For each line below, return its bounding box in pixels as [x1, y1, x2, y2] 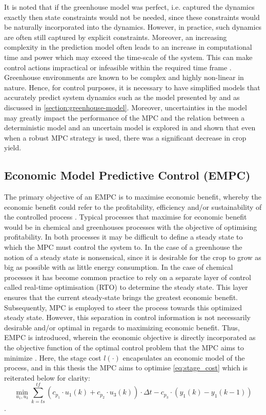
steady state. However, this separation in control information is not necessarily [4, 312, 251, 323]
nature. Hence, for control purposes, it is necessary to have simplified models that [4, 82, 260, 92]
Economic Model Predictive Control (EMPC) [4, 167, 251, 183]
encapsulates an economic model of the [122, 352, 245, 363]
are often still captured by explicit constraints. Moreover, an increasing [4, 31, 227, 42]
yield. [4, 142, 22, 153]
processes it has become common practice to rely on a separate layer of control [4, 271, 251, 282]
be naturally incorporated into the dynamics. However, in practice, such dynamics [4, 22, 262, 32]
